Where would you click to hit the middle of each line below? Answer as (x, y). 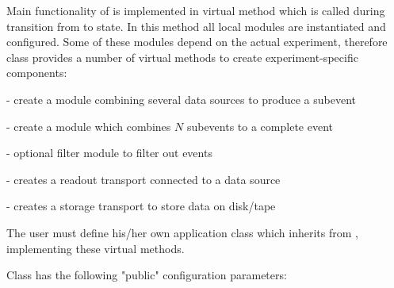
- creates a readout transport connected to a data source (143, 179)
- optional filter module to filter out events (109, 153)
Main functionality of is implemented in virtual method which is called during (196, 10)
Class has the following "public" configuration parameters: (147, 275)
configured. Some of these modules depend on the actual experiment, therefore (197, 42)
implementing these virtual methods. (96, 248)
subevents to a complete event (260, 126)
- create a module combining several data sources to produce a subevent (182, 99)
